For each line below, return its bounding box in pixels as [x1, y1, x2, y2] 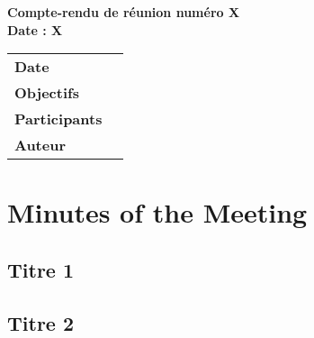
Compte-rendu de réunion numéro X [7, 3, 240, 21]
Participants [14, 108, 103, 130]
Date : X [7, 20, 63, 39]
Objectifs [14, 82, 79, 104]
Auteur [14, 134, 67, 156]
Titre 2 [7, 308, 75, 336]
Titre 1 [7, 255, 75, 283]
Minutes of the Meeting [7, 194, 308, 231]
